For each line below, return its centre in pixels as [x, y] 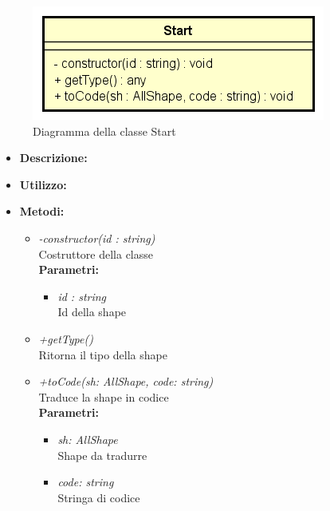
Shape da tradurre [102, 455]
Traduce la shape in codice [104, 396]
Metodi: [42, 211]
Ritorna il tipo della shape [103, 354]
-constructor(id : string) [97, 238]
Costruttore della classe [96, 254]
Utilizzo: [43, 184]
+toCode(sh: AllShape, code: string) [126, 381]
